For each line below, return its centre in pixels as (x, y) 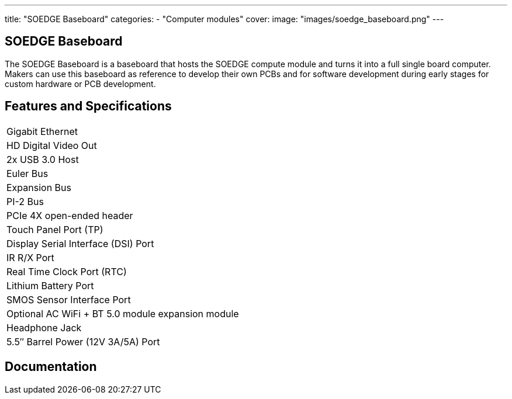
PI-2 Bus (25, 201)
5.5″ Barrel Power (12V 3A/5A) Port (83, 341)
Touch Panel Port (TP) (55, 229)
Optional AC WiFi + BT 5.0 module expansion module (123, 313)
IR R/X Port (30, 257)
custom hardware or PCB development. (80, 84)
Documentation (51, 367)
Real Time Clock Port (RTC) (67, 271)
